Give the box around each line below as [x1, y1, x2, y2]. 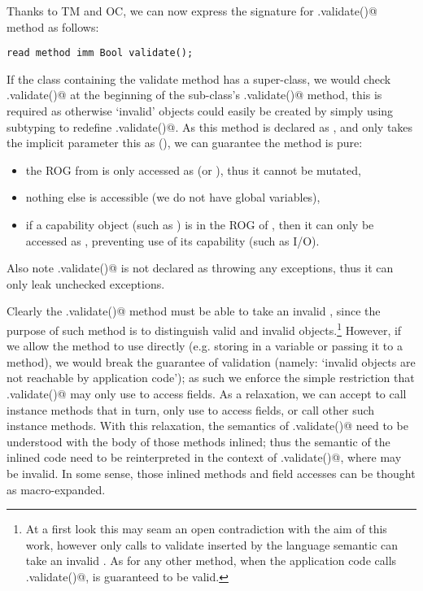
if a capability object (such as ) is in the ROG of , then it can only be [25, 216, 374, 232]
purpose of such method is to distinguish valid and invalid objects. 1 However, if [7, 319, 402, 338]
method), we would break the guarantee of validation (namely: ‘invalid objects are [7, 353, 416, 370]
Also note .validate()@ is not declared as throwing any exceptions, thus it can [7, 259, 394, 276]
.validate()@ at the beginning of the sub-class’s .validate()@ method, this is [7, 86, 382, 103]
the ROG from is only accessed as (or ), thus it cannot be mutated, [25, 161, 361, 178]
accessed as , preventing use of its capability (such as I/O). [25, 232, 320, 249]
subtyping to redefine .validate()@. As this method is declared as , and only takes [7, 118, 413, 135]
